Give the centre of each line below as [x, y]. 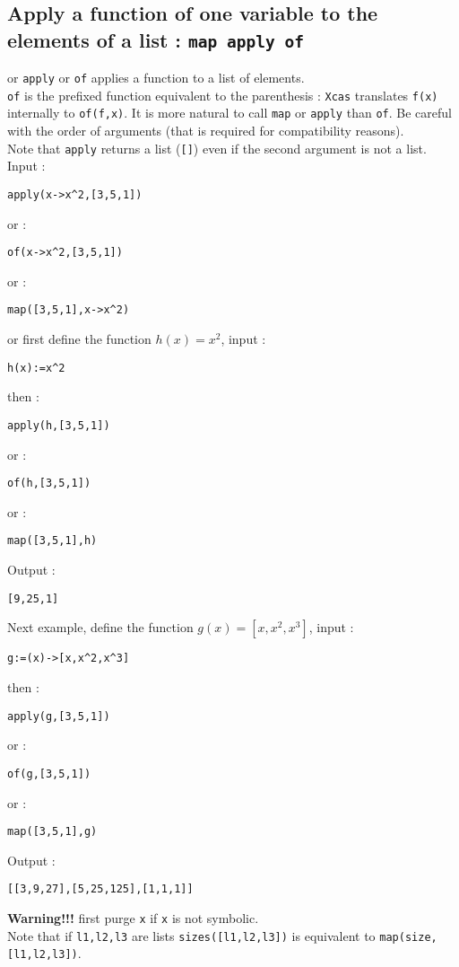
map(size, [408, 937]
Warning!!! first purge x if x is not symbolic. [133, 918]
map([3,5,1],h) [52, 541]
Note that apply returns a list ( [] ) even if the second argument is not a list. [217, 148]
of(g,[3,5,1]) [49, 774]
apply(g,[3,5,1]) [59, 716]
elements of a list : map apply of [156, 39]
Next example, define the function [100, 627]
